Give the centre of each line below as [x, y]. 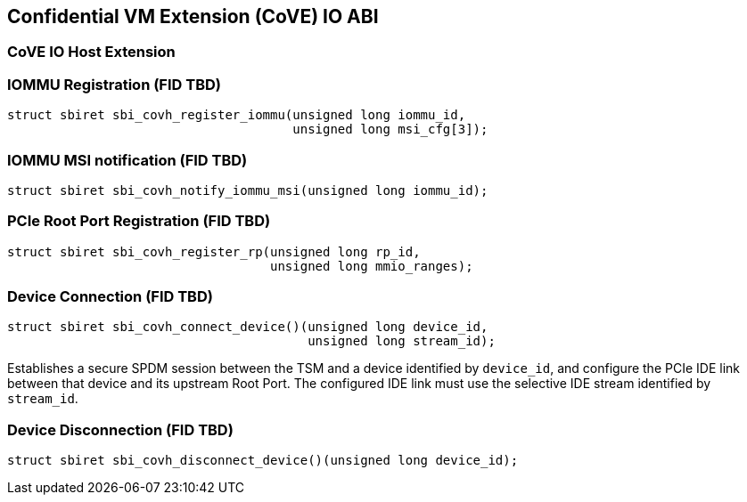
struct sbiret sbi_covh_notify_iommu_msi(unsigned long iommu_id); [248, 190]
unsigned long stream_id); [402, 341]
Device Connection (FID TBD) [110, 297]
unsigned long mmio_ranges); [372, 266]
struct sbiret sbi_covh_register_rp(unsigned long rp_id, [214, 251]
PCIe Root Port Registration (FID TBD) [139, 221]
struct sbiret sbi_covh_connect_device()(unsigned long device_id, [248, 327]
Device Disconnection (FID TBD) [120, 429]
